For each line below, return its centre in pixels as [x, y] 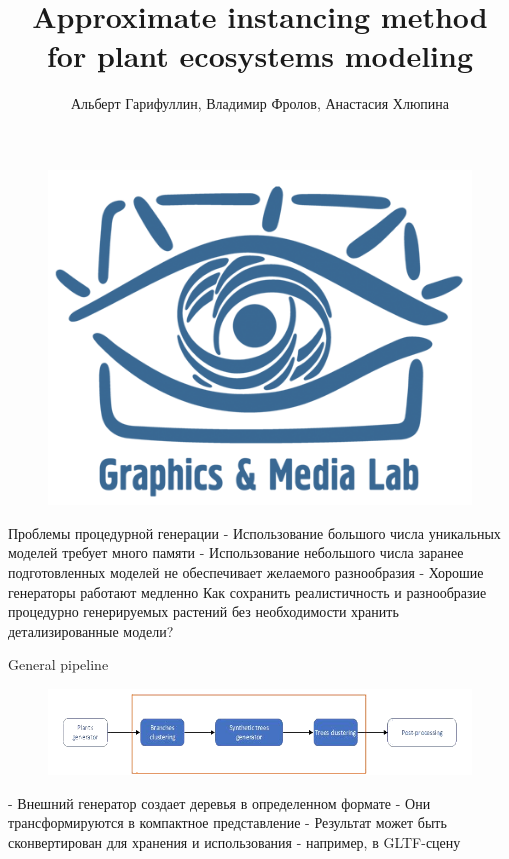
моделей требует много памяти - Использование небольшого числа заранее [236, 552]
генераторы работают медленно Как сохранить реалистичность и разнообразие [247, 591]
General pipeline [58, 664]
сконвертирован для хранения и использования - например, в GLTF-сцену [234, 842]
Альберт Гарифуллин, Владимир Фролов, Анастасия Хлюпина [260, 103]
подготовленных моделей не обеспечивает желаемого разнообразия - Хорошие [246, 571]
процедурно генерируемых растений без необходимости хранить [203, 611]
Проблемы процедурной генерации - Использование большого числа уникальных [254, 532]
